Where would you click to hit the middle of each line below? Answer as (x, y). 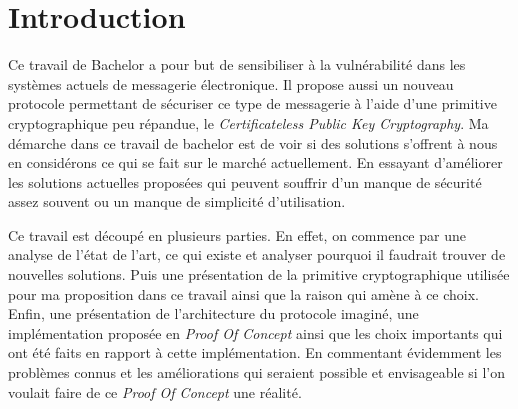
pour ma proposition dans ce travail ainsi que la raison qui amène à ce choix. (244, 293)
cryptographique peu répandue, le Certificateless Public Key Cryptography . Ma (248, 122)
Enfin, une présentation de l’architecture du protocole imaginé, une (213, 313)
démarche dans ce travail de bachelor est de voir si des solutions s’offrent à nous (253, 142)
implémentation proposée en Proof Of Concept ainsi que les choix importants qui (255, 332)
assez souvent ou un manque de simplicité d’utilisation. (177, 201)
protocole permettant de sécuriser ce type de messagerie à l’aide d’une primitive (252, 103)
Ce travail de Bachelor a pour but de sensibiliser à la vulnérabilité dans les (237, 64)
